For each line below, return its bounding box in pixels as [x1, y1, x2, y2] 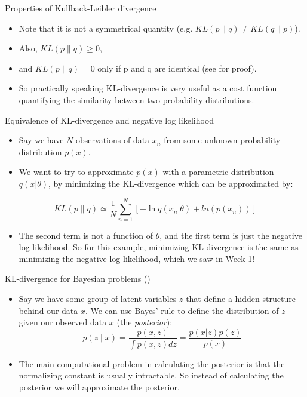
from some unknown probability [164, 134, 281, 146]
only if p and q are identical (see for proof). [97, 61, 257, 74]
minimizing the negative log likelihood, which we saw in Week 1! [19, 252, 255, 264]
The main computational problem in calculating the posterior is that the [19, 357, 285, 370]
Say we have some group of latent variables [19, 293, 177, 305]
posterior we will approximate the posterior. [19, 380, 180, 393]
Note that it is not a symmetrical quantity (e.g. [19, 21, 193, 34]
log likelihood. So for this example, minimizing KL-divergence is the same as [19, 241, 299, 253]
